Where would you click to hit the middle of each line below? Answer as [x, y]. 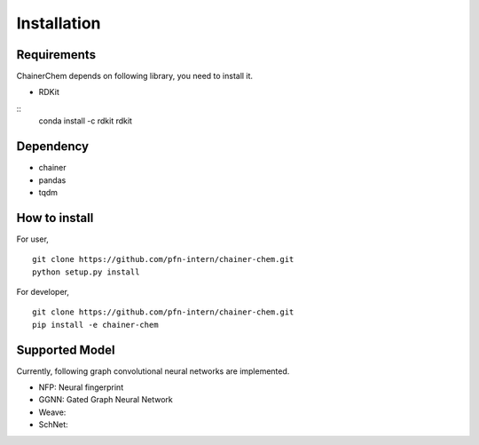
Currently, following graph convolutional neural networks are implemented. [153, 371]
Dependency [52, 147]
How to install [55, 218]
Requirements [56, 55]
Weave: [52, 412]
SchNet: [53, 425]
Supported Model [66, 350]
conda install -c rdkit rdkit [86, 121]
